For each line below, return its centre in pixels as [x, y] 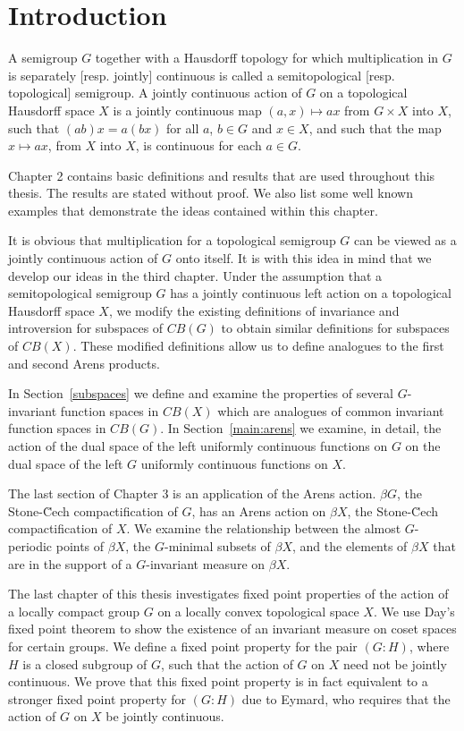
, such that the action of [227, 663]
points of [80, 545]
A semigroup [43, 58]
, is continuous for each [198, 145]
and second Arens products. [84, 363]
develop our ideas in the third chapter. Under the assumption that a [195, 275]
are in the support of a [70, 563]
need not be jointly [395, 663]
